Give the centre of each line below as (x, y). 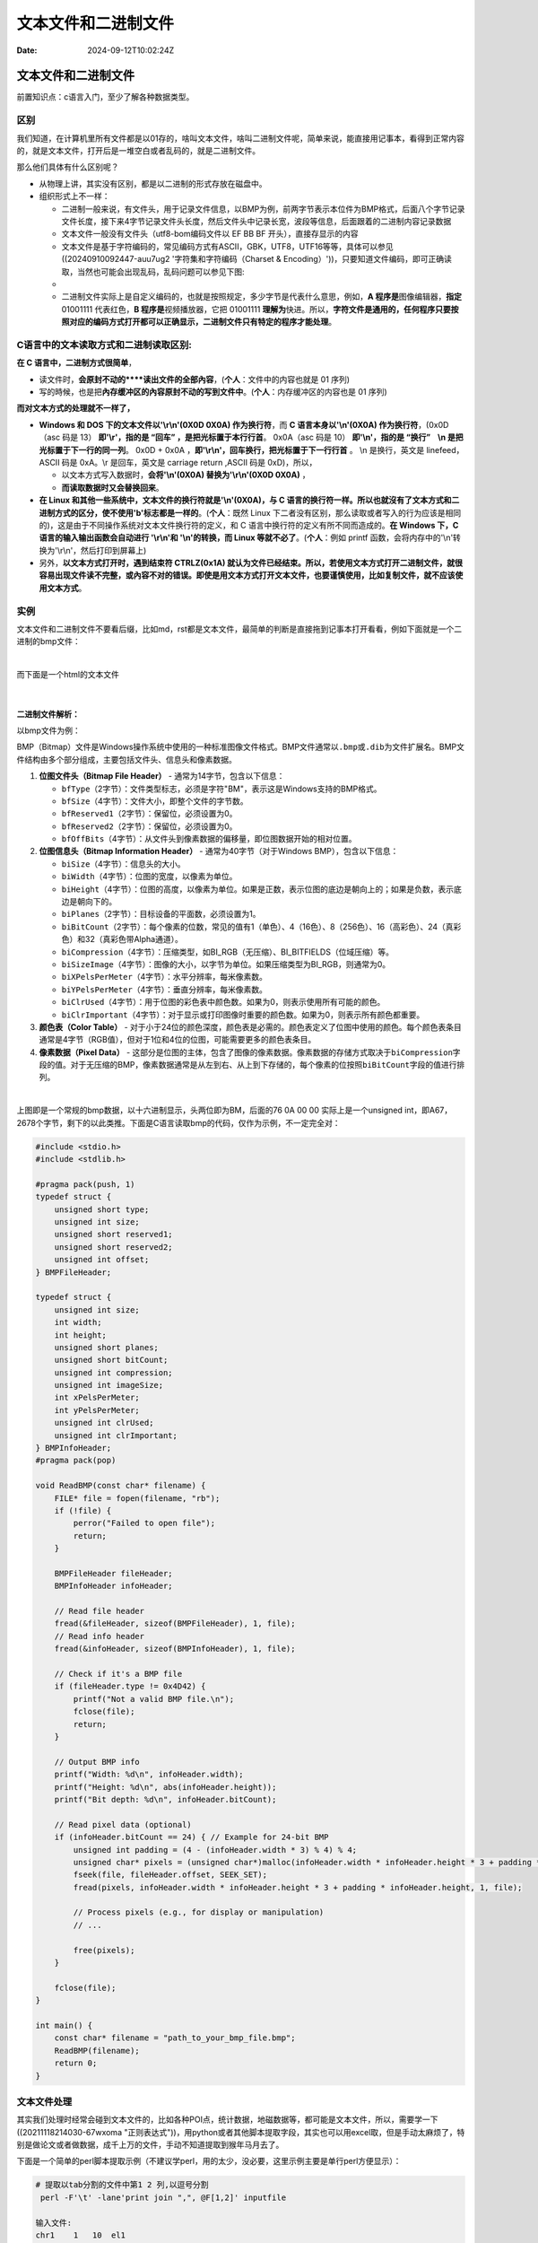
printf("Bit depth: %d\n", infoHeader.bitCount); (165, 1799)
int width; (78, 1322)
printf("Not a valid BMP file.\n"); (154, 1699)
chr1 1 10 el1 (80, 2235)
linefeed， (445, 449)
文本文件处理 (44, 2101)
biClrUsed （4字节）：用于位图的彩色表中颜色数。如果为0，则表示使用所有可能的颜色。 (223, 1002)
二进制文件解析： (48, 714)
